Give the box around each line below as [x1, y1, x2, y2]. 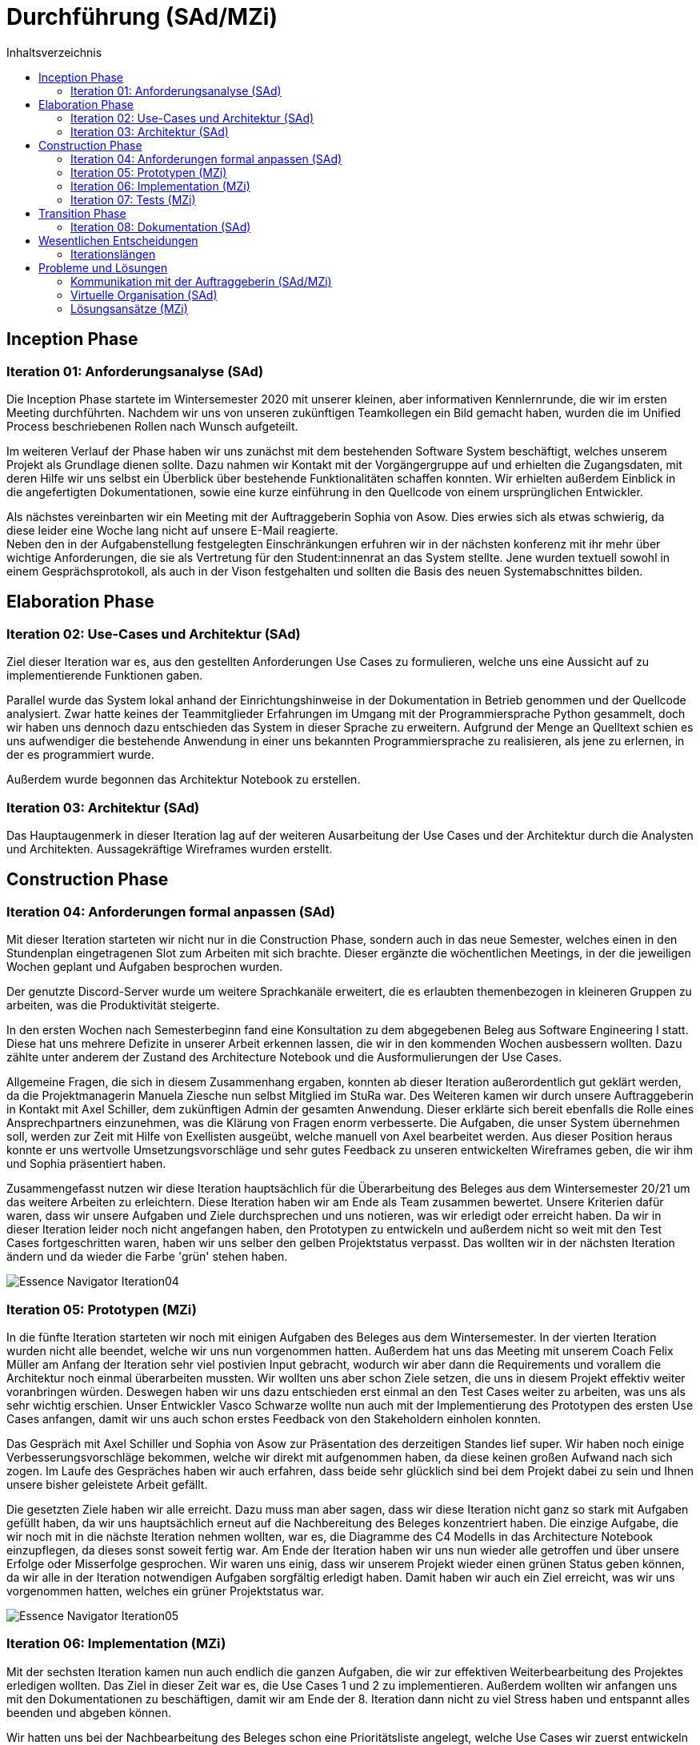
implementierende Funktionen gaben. [6, 668, 203, 683]
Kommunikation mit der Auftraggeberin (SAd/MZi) [70, 274, 332, 288]
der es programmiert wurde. [6, 748, 154, 762]
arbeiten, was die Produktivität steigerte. [6, 998, 220, 1013]
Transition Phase [38, 206, 126, 220]
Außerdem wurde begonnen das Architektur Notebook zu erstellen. [6, 772, 361, 787]
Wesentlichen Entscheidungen [38, 233, 198, 247]
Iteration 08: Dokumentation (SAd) [70, 219, 251, 234]
